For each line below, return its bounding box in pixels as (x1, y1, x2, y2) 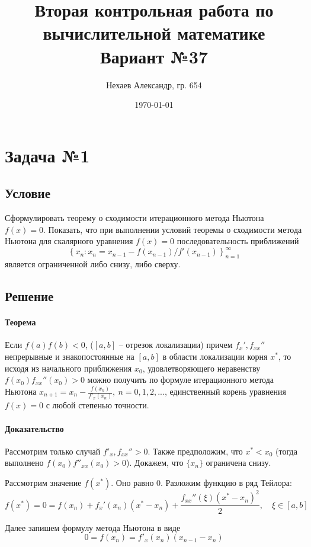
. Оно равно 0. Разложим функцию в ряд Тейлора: (111, 476, 292, 488)
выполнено (5, 456, 44, 469)
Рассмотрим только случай (5, 444, 101, 457)
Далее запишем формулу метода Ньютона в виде (5, 521, 181, 533)
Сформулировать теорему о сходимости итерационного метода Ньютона (5, 212, 264, 224)
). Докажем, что (126, 456, 184, 469)
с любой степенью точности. (46, 399, 149, 411)
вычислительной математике (43, 21, 265, 45)
